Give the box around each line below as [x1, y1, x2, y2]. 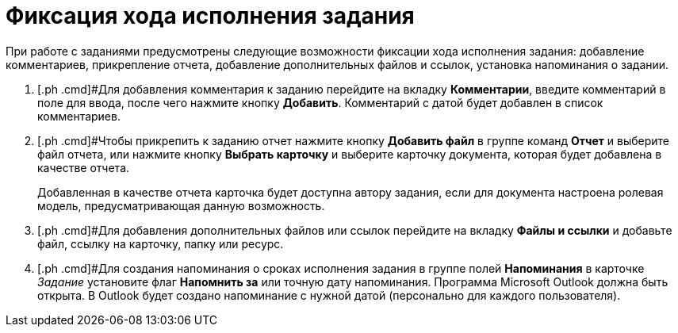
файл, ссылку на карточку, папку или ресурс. [37, 236, 284, 251]
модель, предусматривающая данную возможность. [37, 198, 325, 212]
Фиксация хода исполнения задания [6, 2, 415, 29]
